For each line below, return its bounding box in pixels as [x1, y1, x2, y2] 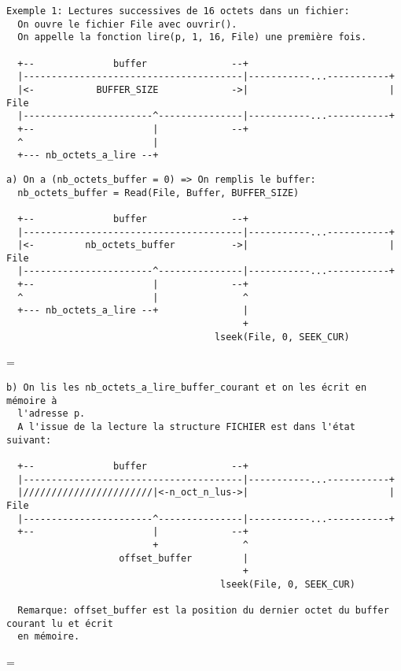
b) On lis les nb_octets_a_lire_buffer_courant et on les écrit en [6, 382, 367, 393]
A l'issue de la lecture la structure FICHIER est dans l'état [17, 421, 355, 432]
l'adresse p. [17, 408, 86, 420]
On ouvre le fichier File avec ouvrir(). [17, 18, 237, 30]
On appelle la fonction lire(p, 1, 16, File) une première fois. [17, 32, 367, 43]
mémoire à [6, 395, 57, 406]
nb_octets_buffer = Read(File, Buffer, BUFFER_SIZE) [17, 187, 300, 198]
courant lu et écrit [6, 617, 114, 629]
